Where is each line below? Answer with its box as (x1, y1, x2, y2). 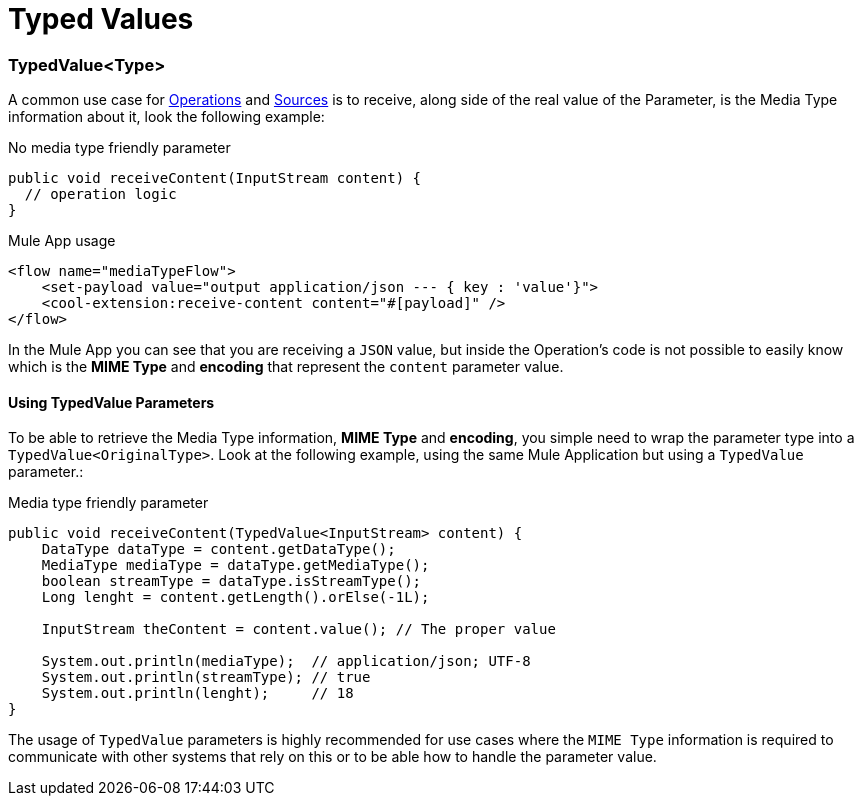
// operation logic (24, 186, 177, 203)
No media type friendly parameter (8, 139, 231, 157)
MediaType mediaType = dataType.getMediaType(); (41, 557, 430, 574)
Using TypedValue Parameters (8, 393, 215, 411)
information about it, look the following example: (8, 108, 325, 126)
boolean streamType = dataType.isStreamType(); (41, 573, 422, 590)
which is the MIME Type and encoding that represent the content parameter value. (8, 358, 564, 376)
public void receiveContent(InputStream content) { (8, 170, 422, 187)
